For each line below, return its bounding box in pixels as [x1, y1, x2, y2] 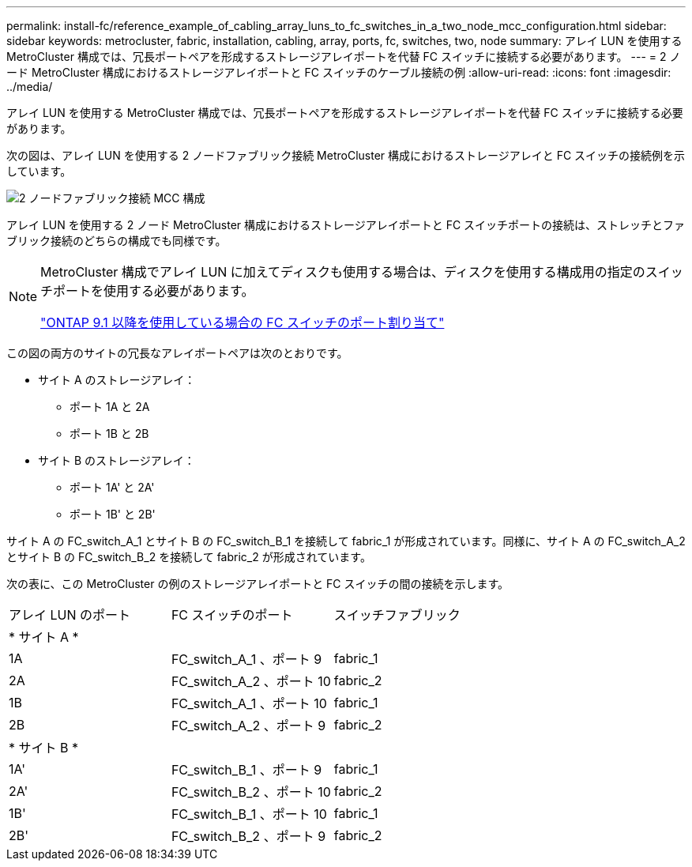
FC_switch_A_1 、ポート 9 [171, 651, 322, 667]
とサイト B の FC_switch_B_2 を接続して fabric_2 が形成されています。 [6, 550, 371, 564]
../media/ [6, 80, 53, 93]
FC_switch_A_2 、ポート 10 [171, 673, 331, 689]
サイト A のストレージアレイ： [38, 373, 196, 386]
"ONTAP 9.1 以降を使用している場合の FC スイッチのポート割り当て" [40, 315, 445, 330]
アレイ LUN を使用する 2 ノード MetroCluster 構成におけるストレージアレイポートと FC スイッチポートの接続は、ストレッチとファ [6, 218, 686, 232]
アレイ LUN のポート [9, 607, 131, 623]
